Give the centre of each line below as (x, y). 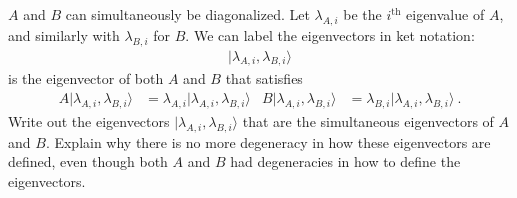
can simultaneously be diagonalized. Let (187, 14)
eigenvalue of (445, 14)
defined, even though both (88, 161)
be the (362, 14)
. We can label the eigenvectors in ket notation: (330, 34)
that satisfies (264, 78)
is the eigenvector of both (86, 78)
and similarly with (64, 34)
